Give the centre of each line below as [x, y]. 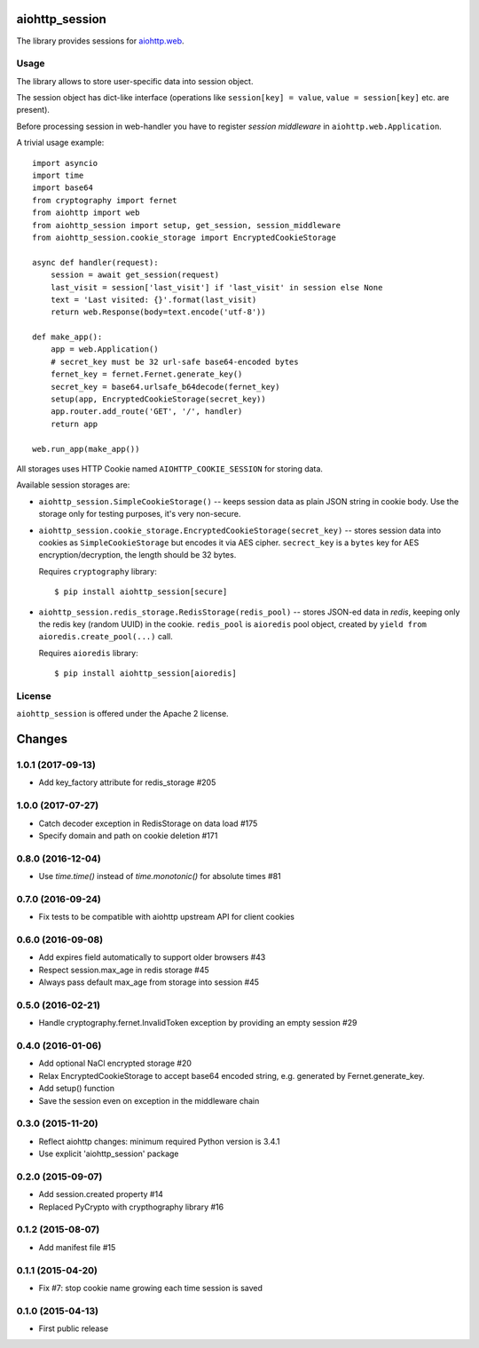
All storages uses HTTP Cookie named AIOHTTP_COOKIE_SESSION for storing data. [170, 468]
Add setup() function [77, 1089]
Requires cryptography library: [98, 571]
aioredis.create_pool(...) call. [106, 637]
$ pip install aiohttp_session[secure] [141, 592]
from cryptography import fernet [105, 200]
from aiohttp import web [86, 213]
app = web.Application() [104, 349]
